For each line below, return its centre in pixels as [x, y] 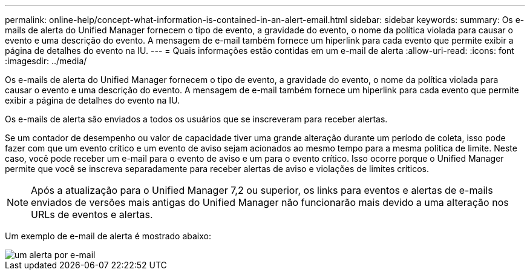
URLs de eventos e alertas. [92, 214]
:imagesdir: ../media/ [46, 61]
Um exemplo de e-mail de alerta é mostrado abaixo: [108, 236]
